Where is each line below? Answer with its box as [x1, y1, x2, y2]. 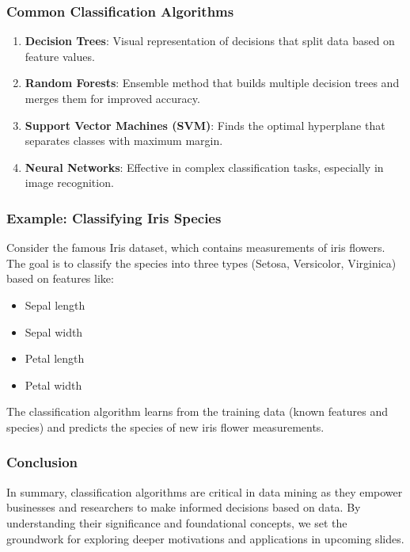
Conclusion [6, 452, 78, 472]
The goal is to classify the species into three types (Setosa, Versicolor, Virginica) [6, 254, 397, 271]
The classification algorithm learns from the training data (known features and [6, 403, 388, 420]
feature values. [25, 48, 95, 64]
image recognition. [25, 174, 114, 191]
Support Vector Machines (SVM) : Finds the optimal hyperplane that [25, 116, 385, 133]
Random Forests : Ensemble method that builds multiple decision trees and [25, 74, 400, 91]
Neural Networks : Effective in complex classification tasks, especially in [25, 158, 384, 175]
